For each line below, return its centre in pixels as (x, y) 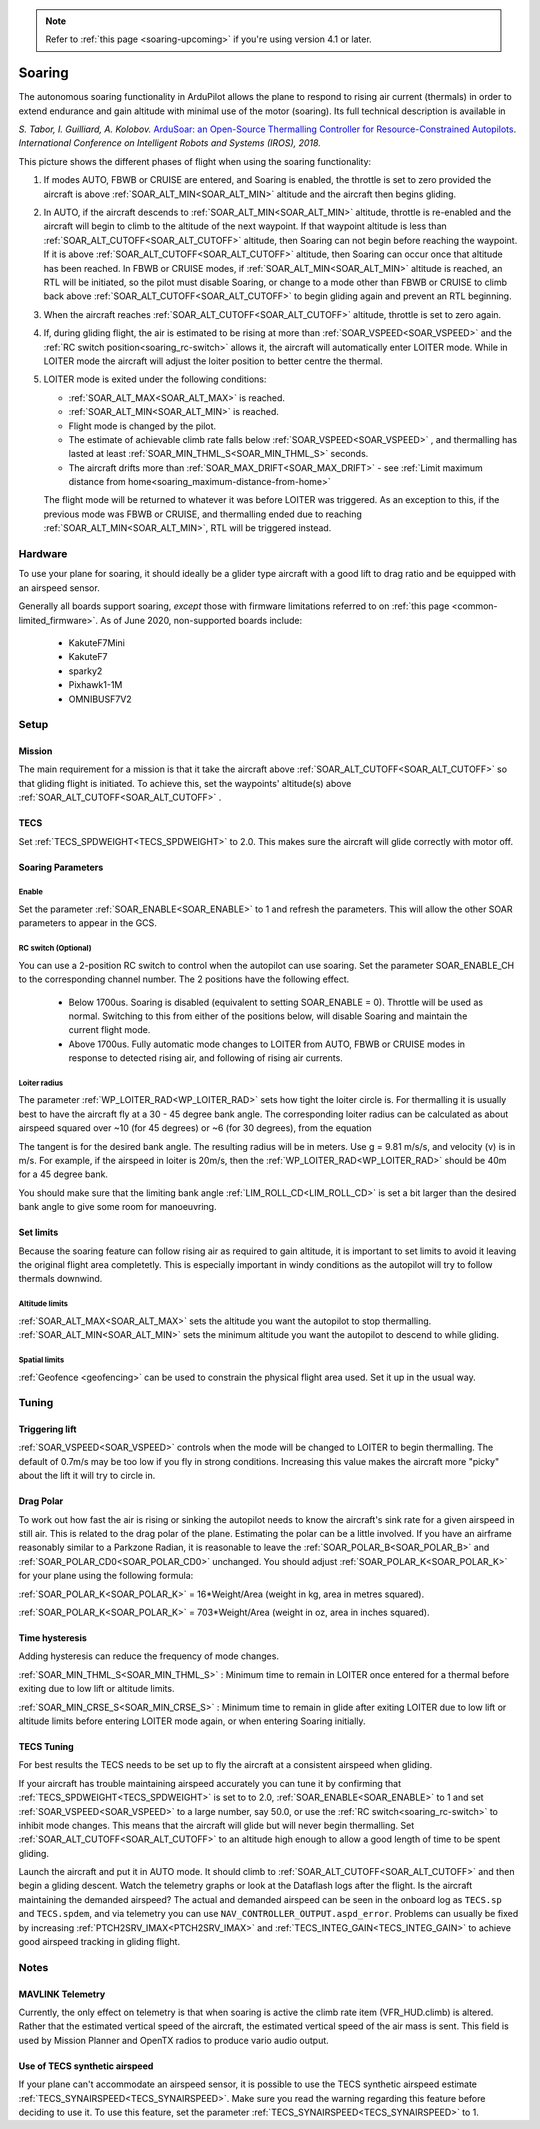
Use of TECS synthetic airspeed (86, 2066)
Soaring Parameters (61, 867)
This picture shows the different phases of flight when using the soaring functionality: (195, 161)
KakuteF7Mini (96, 642)
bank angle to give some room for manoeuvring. (117, 1207)
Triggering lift (47, 1429)
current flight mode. (109, 1030)
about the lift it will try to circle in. (87, 1476)
